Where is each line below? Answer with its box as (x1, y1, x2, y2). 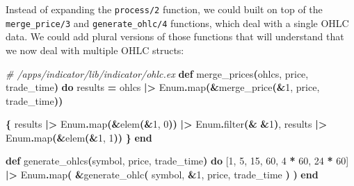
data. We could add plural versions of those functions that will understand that (6, 29, 344, 44)
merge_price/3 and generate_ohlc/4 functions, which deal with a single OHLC (6, 15, 349, 30)
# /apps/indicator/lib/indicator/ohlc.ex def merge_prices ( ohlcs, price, (6, 66, 309, 81)
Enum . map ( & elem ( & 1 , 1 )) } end (6, 130, 152, 144)
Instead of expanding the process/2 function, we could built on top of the (6, 2, 323, 16)
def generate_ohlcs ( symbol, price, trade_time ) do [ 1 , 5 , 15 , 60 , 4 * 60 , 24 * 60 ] (6, 153, 349, 168)
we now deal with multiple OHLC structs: (6, 42, 184, 57)
